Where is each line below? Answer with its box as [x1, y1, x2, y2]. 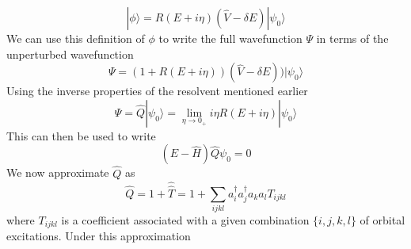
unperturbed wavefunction [6, 45, 134, 62]
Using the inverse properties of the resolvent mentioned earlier [6, 82, 308, 99]
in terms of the [316, 30, 389, 46]
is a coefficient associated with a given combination [61, 211, 310, 228]
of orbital [360, 211, 405, 228]
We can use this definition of [6, 30, 145, 46]
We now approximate [6, 164, 109, 181]
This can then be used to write [6, 127, 156, 144]
